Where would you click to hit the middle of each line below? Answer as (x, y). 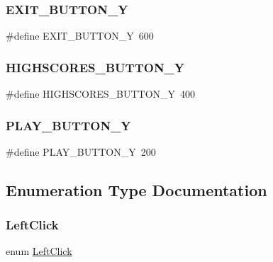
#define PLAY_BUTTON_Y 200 (81, 151)
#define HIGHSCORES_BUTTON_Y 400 (101, 94)
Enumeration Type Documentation (136, 189)
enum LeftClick (39, 251)
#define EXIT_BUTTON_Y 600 (80, 36)
